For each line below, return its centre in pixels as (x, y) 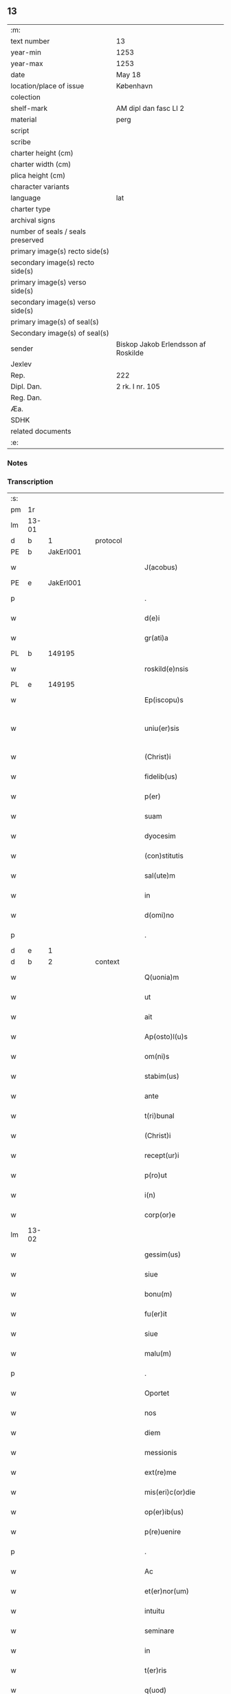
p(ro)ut (155, 1175)
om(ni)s (157, 1057)
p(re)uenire (162, 1532)
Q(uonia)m (162, 978)
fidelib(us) (161, 776)
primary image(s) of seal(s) (55, 322)
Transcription (30, 482)
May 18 (128, 74)
